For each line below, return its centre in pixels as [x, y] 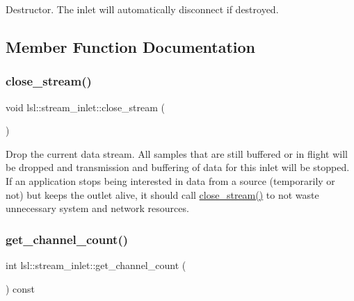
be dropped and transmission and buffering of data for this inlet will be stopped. [178, 167]
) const [21, 288]
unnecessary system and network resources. [97, 208]
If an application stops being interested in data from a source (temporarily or [170, 180]
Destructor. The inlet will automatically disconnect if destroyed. [142, 9]
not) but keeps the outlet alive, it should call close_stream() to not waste [162, 194]
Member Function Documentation [131, 46]
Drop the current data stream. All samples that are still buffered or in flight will [177, 153]
